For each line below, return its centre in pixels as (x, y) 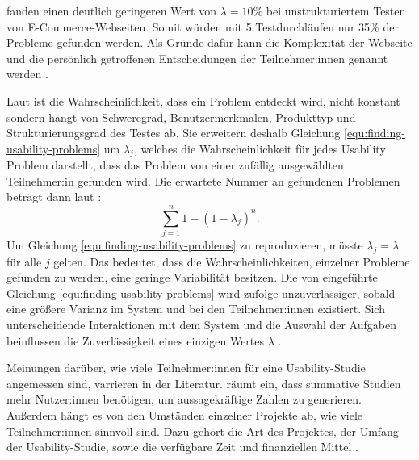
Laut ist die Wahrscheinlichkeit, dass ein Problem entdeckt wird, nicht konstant (203, 100)
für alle (24, 261)
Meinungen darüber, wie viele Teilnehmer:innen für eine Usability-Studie (186, 368)
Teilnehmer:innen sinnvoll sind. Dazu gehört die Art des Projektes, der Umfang (203, 431)
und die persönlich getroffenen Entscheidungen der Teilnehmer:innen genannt (197, 58)
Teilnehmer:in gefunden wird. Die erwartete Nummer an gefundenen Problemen (203, 180)
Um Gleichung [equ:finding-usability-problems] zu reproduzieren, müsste (185, 245)
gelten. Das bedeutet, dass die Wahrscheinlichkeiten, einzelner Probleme (232, 261)
